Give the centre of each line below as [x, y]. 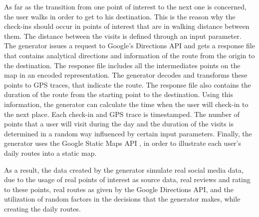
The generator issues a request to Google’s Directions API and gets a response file [129, 46]
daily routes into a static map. [50, 153]
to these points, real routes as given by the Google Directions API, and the [119, 189]
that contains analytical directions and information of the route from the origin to [129, 55]
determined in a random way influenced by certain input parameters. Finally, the [128, 133]
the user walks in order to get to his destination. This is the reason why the [120, 16]
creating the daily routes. [42, 208]
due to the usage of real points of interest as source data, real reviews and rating [127, 179]
